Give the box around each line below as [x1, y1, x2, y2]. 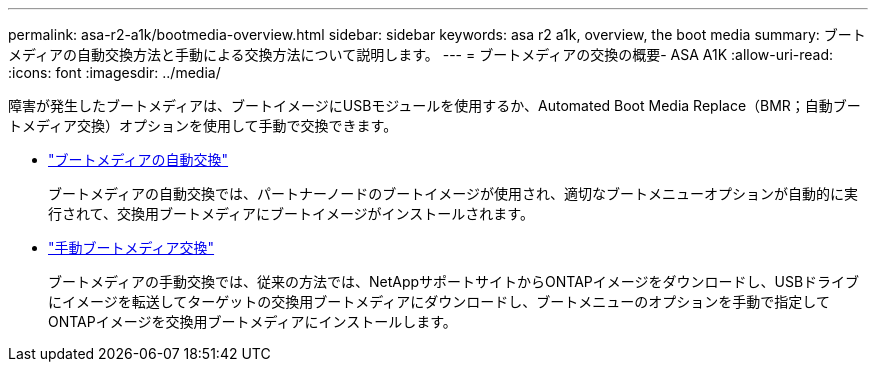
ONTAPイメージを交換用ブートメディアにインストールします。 [48, 313, 457, 330]
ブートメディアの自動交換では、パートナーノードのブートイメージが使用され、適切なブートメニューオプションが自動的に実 [48, 185, 859, 202]
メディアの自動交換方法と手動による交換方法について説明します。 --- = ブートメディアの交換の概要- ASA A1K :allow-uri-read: [8, 46, 834, 63]
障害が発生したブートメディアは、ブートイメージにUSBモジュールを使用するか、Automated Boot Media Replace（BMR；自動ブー [8, 97, 861, 114]
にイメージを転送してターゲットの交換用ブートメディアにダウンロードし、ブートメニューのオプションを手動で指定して [48, 293, 830, 310]
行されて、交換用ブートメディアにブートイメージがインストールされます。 [48, 205, 534, 222]
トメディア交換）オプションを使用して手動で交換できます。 [8, 117, 398, 134]
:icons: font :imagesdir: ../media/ [8, 64, 221, 81]
